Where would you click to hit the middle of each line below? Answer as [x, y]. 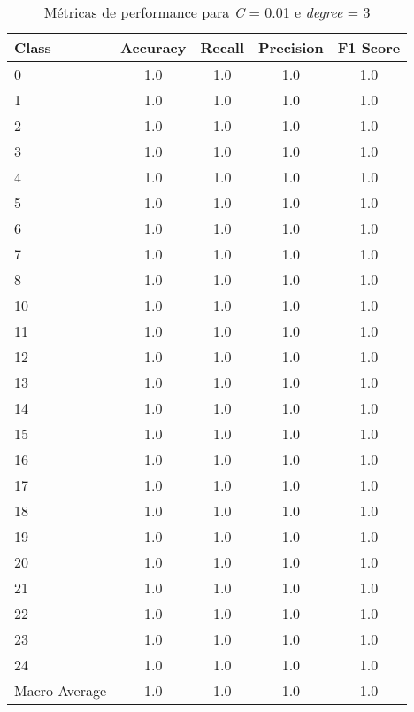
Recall [222, 47]
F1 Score [369, 47]
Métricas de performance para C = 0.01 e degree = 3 [207, 12]
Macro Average [61, 690]
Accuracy [153, 47]
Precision [291, 47]
